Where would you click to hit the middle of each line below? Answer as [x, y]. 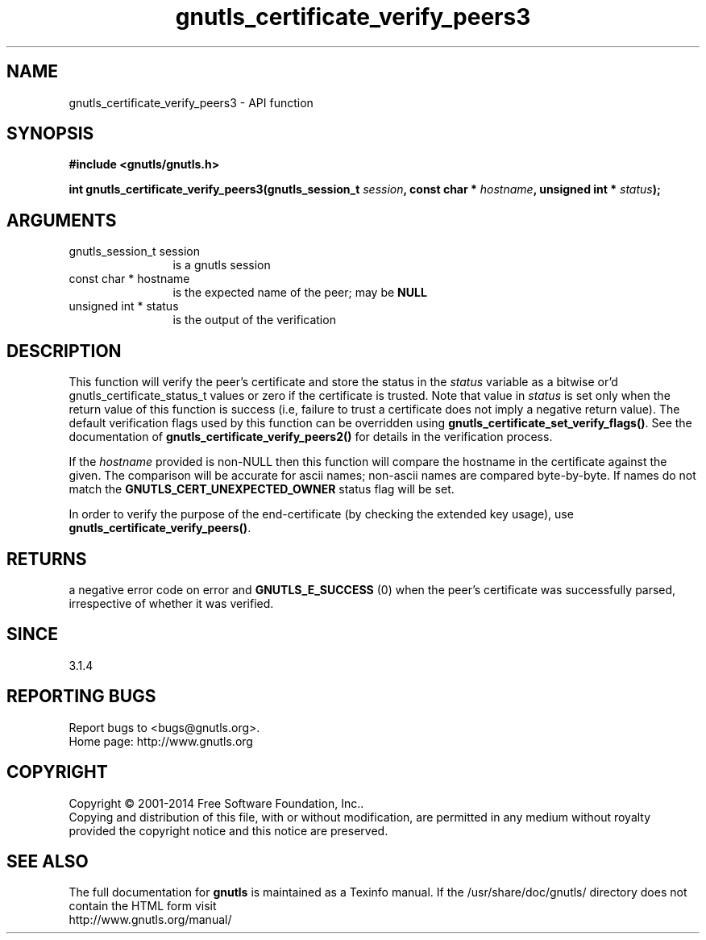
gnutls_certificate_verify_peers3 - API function [191, 102]
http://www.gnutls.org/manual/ [150, 920]
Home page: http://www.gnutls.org [161, 741]
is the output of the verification [254, 320]
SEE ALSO [48, 861]
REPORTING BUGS [81, 697]
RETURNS [47, 559]
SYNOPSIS [50, 134]
